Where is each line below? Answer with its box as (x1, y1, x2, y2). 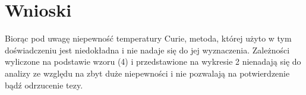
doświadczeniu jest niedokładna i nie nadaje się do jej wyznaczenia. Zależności (5, 43, 290, 56)
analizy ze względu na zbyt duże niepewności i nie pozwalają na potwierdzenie (5, 66, 290, 79)
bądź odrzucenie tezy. (5, 78, 83, 91)
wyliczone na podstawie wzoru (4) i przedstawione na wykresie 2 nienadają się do (5, 55, 301, 68)
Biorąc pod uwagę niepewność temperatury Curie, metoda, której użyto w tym (5, 32, 292, 45)
